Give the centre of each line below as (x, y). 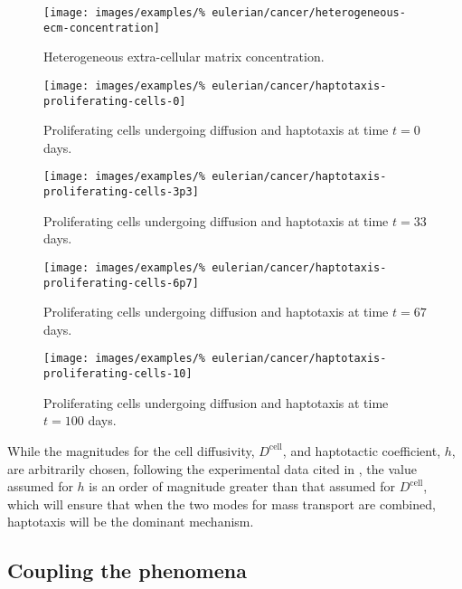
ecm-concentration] (102, 28)
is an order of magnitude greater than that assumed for (242, 486)
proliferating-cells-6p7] (121, 283)
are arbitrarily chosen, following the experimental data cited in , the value (212, 468)
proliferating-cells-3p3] (121, 192)
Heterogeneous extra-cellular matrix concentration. (184, 57)
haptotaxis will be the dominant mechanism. (131, 522)
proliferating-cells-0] (115, 101)
